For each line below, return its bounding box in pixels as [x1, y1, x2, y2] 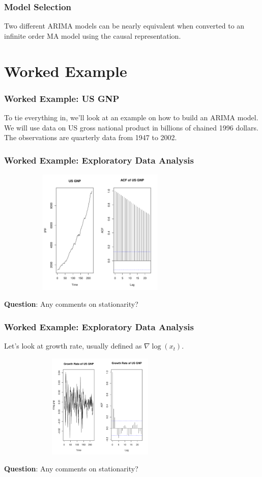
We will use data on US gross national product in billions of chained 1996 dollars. [4, 122, 258, 132]
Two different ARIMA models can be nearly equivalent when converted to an [4, 20, 245, 31]
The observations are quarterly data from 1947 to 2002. [4, 132, 177, 143]
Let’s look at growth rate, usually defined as [4, 340, 142, 351]
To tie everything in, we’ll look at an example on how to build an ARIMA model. [4, 112, 258, 122]
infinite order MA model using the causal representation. [4, 30, 181, 41]
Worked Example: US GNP [4, 92, 120, 104]
